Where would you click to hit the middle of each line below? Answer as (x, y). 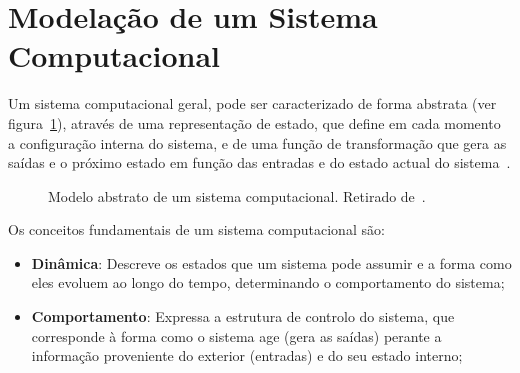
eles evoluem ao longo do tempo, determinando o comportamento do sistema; (268, 282)
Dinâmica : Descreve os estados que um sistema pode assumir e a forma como (271, 262)
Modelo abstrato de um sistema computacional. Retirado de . (237, 195)
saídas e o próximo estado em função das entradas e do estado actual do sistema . (259, 162)
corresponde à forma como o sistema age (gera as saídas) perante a (236, 335)
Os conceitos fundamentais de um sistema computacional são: (196, 229)
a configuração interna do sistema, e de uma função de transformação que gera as (257, 142)
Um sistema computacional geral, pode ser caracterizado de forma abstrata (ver (252, 103)
